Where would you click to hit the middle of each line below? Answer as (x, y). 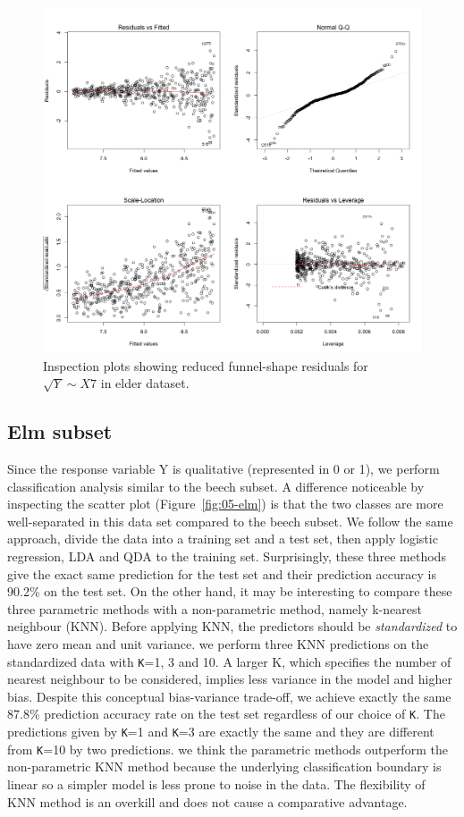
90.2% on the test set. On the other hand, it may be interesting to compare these (230, 591)
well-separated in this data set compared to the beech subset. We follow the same (230, 521)
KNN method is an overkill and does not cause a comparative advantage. (207, 801)
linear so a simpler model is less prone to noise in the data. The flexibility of (216, 784)
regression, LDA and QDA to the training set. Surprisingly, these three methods (227, 556)
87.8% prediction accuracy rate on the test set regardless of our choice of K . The (226, 714)
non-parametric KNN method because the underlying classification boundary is (224, 766)
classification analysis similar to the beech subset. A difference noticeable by (216, 486)
